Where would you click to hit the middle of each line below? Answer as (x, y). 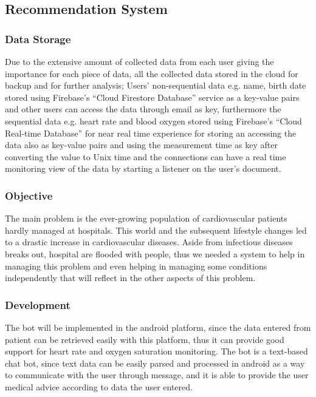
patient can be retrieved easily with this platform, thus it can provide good (145, 339)
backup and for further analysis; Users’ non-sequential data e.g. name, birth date (156, 85)
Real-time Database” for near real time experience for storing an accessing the (151, 133)
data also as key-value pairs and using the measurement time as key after (141, 145)
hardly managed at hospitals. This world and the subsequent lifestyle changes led (156, 230)
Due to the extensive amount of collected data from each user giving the (139, 61)
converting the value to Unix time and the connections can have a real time (146, 156)
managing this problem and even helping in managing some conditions (136, 266)
